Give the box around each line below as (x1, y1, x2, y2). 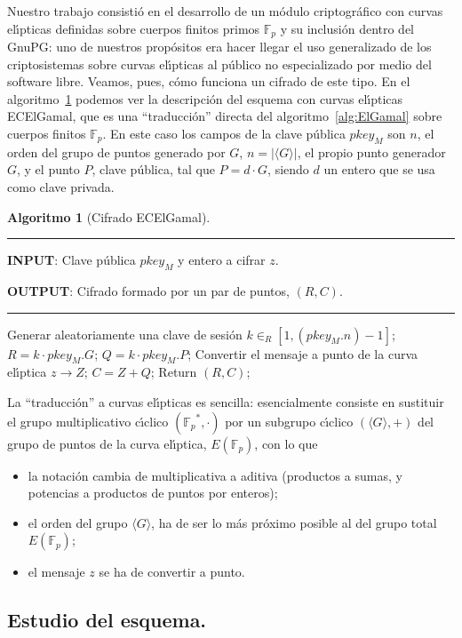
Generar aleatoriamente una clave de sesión (7, 324, 243, 343)
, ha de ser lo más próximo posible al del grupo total (151, 513, 437, 531)
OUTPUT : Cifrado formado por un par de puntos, (7, 281, 290, 299)
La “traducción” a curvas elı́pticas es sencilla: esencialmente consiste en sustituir (7, 392, 444, 411)
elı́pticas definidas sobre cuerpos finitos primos (7, 19, 260, 37)
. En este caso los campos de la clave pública (102, 124, 346, 143)
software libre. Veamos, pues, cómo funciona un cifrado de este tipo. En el (7, 72, 410, 91)
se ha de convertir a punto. (99, 562, 245, 581)
